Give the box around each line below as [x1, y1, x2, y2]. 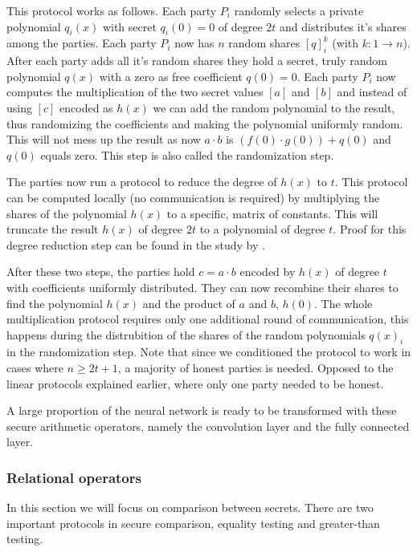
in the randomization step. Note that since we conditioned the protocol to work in [6, 343, 411, 360]
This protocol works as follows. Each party [6, 2, 217, 18]
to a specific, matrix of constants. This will [166, 205, 378, 221]
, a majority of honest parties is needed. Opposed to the [117, 359, 394, 376]
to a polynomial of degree [199, 221, 325, 237]
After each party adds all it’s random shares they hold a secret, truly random [6, 52, 387, 69]
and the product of [142, 294, 235, 311]
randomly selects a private [234, 2, 364, 18]
